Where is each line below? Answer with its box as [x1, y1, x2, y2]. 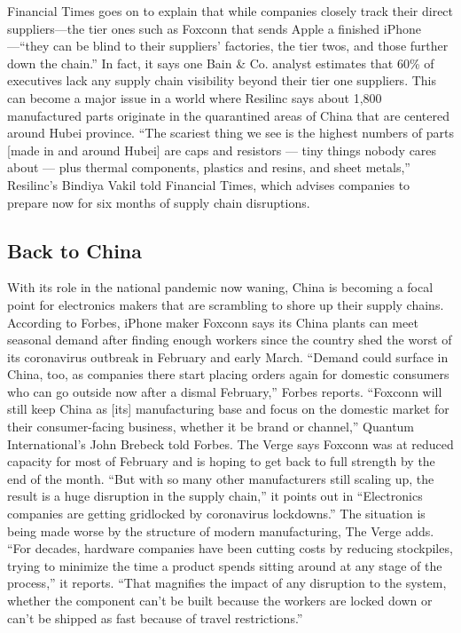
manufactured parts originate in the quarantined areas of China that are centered [7, 106, 450, 124]
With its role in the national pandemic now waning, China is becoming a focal [7, 278, 434, 297]
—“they [7, 36, 50, 55]
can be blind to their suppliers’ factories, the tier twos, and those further [53, 36, 449, 55]
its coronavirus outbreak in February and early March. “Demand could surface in [7, 347, 449, 366]
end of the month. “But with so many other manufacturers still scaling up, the [7, 469, 434, 487]
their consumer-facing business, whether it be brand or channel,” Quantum [7, 417, 415, 436]
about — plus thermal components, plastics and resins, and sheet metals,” [7, 158, 410, 177]
